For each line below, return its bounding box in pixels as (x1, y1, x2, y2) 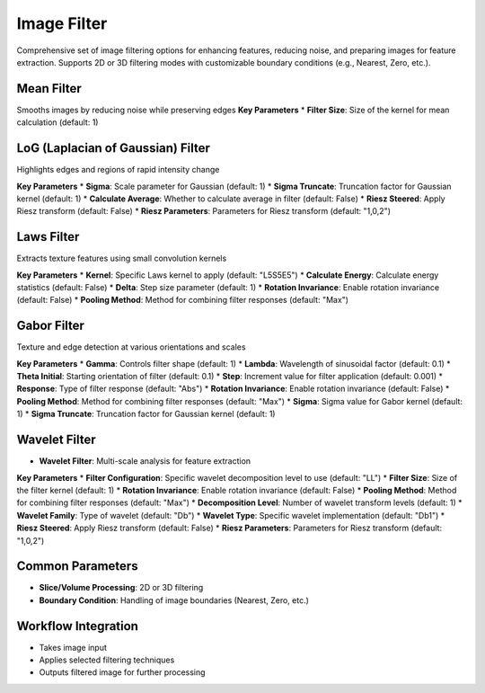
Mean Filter (16, 81, 83, 96)
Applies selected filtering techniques (39, 654, 175, 665)
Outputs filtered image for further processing (39, 667, 206, 678)
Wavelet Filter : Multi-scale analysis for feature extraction (39, 456, 251, 466)
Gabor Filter (16, 318, 85, 333)
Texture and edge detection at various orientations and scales (16, 342, 246, 352)
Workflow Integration (16, 618, 139, 634)
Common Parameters (16, 558, 138, 574)
